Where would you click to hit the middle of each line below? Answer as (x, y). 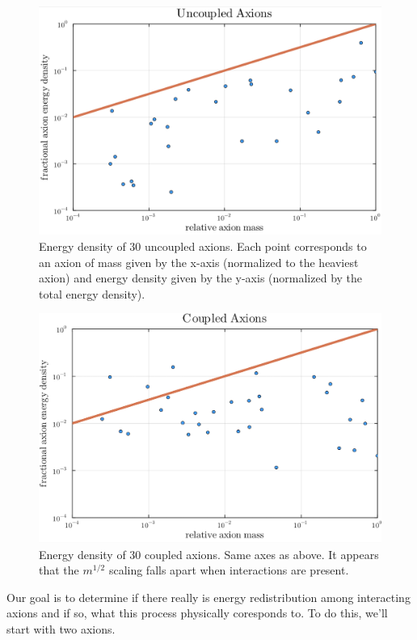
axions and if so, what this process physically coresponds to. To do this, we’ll (197, 613)
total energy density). (92, 293)
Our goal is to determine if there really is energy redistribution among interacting (208, 597)
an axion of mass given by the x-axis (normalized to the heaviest (199, 262)
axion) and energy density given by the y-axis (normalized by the (201, 278)
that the (59, 570)
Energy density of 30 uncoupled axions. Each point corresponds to (203, 246)
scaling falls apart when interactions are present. (229, 570)
